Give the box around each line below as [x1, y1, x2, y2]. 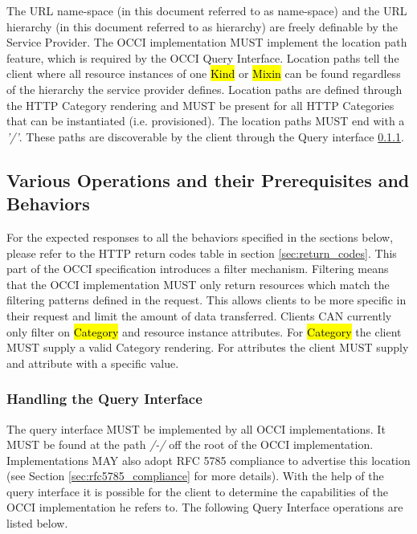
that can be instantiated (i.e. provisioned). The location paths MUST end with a [6, 112, 405, 129]
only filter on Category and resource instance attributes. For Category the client [6, 323, 402, 340]
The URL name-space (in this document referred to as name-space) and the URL [6, 2, 407, 18]
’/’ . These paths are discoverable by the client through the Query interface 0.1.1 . [6, 128, 404, 145]
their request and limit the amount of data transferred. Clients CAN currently [6, 307, 392, 324]
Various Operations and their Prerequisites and [6, 167, 410, 192]
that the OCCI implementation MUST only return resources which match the [6, 275, 390, 292]
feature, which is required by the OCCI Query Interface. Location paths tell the [6, 49, 399, 66]
